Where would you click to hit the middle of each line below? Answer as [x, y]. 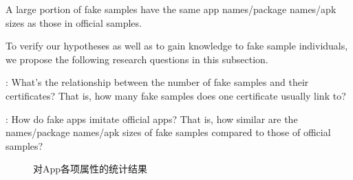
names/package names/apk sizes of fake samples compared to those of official [168, 132]
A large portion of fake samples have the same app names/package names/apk [171, 9]
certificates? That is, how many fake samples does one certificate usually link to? [176, 95]
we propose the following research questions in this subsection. [137, 59]
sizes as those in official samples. [74, 22]
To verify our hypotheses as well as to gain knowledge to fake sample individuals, [177, 46]
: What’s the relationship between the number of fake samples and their [157, 82]
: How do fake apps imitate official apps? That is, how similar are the [152, 119]
